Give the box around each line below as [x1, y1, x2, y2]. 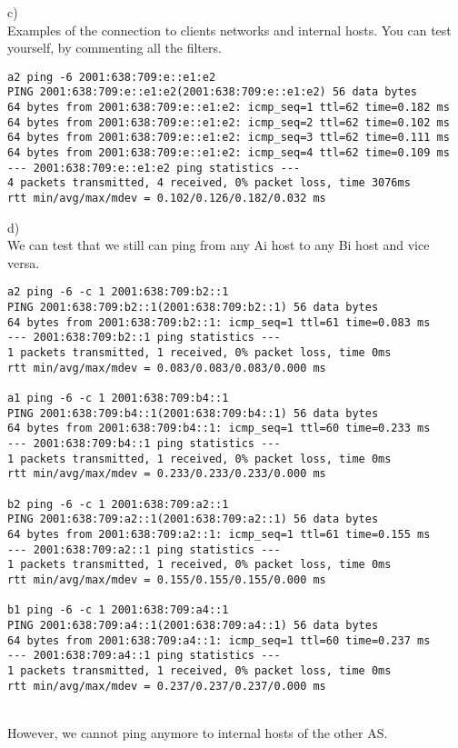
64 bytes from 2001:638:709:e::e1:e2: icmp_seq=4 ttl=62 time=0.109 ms [7, 146, 450, 160]
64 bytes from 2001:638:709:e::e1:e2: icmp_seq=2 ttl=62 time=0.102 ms [7, 115, 450, 129]
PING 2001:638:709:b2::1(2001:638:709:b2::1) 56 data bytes [7, 301, 379, 314]
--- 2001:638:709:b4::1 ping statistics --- [7, 437, 281, 451]
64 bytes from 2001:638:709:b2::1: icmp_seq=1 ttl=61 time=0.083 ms [7, 315, 431, 329]
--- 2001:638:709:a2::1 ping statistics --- [7, 543, 281, 556]
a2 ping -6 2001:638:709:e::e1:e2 [7, 70, 216, 84]
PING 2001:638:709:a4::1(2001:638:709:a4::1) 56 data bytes [7, 618, 379, 632]
